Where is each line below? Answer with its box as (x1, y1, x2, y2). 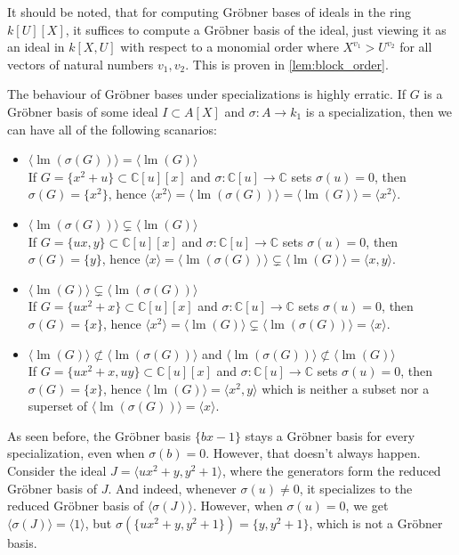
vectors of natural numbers (7, 54, 154, 73)
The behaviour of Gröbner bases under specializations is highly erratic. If (7, 85, 406, 103)
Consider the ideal (7, 461, 107, 480)
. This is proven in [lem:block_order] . (185, 54, 389, 73)
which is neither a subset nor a (262, 379, 430, 397)
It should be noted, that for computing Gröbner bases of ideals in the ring (7, 3, 412, 20)
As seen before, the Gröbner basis (7, 426, 191, 445)
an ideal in (7, 37, 65, 56)
